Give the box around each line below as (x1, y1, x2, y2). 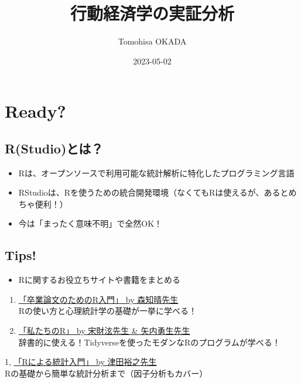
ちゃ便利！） (18, 197, 68, 210)
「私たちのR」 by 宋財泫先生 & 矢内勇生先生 (18, 324, 190, 337)
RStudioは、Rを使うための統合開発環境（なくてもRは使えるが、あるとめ (18, 186, 297, 199)
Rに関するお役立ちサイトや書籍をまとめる (18, 273, 181, 286)
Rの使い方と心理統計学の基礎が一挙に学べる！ (18, 305, 197, 317)
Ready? (5, 99, 66, 123)
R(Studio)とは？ (5, 139, 104, 157)
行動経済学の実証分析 (70, 1, 234, 25)
